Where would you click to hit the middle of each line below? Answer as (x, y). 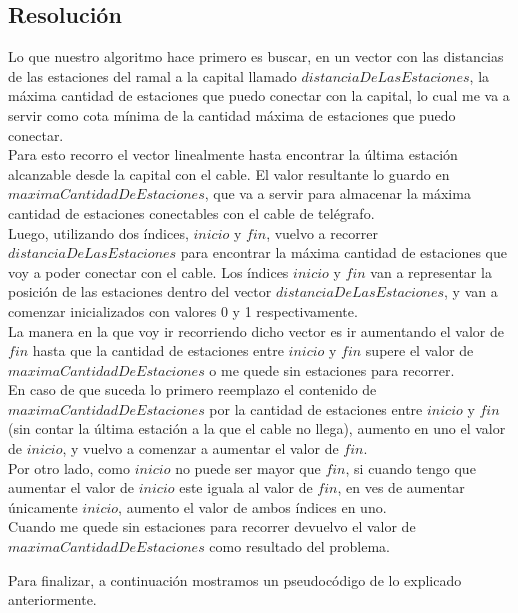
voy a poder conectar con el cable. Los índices (148, 271)
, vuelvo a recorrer (322, 232)
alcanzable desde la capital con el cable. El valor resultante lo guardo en (229, 173)
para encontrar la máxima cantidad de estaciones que (343, 252)
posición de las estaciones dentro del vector (140, 291)
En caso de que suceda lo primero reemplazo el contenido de (192, 389)
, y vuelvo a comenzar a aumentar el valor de (200, 448)
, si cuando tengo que (410, 467)
